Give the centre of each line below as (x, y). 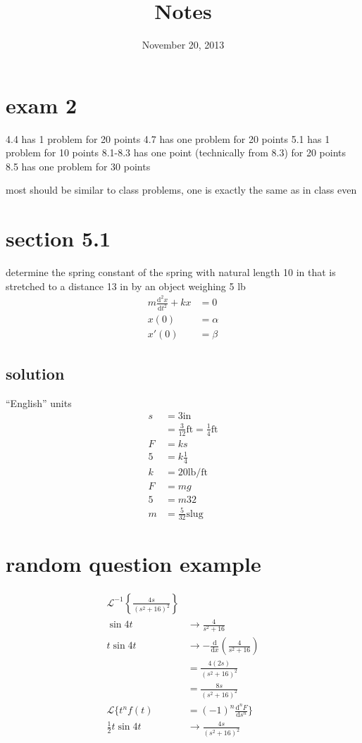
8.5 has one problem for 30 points (78, 166)
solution (35, 373)
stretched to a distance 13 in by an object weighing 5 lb (126, 286)
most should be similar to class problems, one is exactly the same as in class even (181, 190)
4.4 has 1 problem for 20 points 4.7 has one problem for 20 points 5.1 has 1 (168, 138)
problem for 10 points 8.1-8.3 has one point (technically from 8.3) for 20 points (176, 152)
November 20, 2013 (183, 45)
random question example (133, 563)
